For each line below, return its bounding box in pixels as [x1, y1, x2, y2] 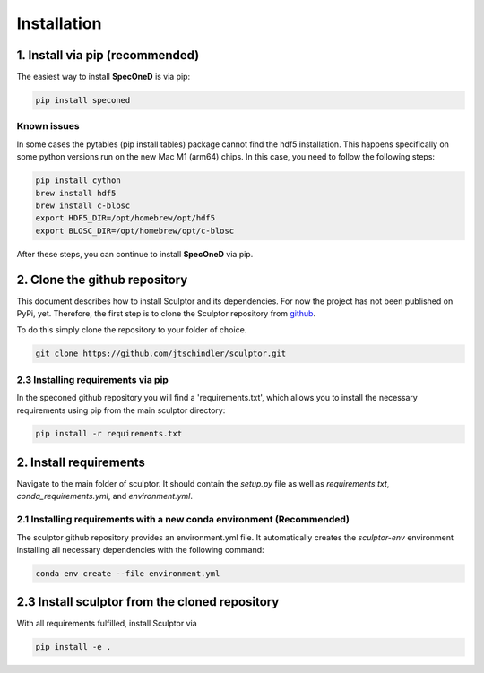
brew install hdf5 [35, 188, 117, 198]
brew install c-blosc [35, 200, 131, 211]
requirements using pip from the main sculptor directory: [16, 404, 226, 416]
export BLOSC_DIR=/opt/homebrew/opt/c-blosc [35, 225, 235, 236]
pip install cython [35, 176, 121, 186]
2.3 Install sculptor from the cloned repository [16, 594, 280, 609]
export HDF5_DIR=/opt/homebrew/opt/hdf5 [35, 213, 215, 223]
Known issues [16, 120, 80, 133]
